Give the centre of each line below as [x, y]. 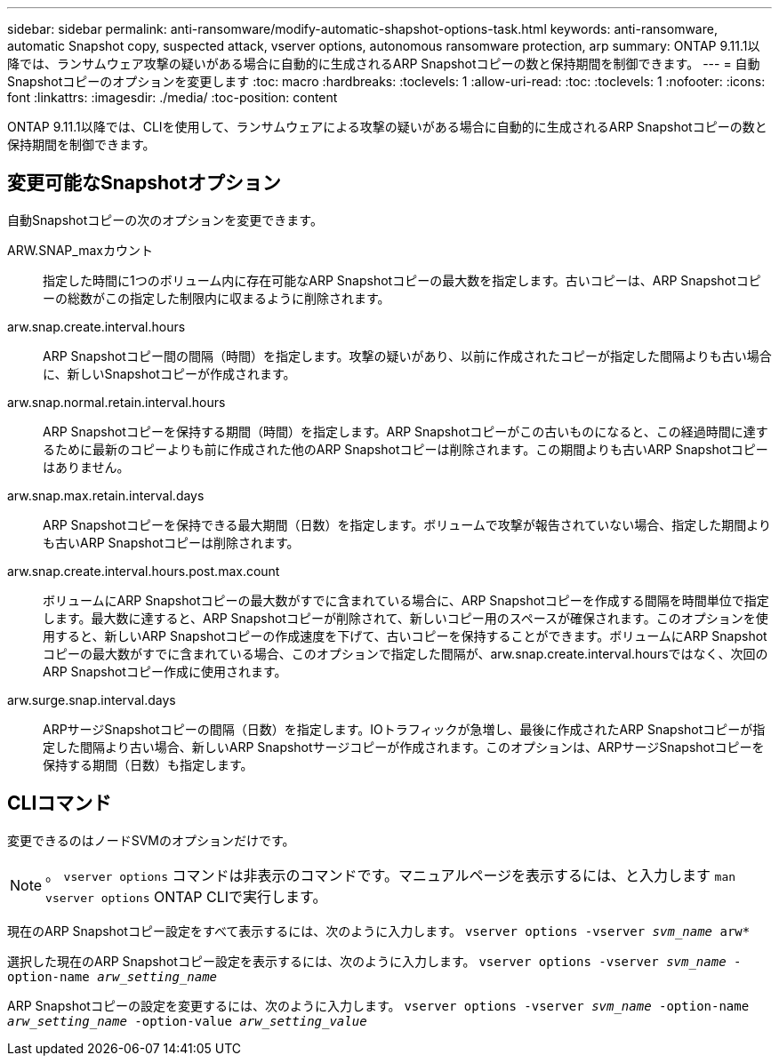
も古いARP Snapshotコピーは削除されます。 [171, 542]
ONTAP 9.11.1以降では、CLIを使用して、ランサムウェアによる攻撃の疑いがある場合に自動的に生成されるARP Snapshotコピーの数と [387, 127]
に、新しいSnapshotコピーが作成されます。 [169, 373]
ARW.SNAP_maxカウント [80, 250]
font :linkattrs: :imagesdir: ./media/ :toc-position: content [173, 97]
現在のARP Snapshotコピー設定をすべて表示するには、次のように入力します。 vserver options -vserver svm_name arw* [379, 931]
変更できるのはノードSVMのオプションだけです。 [151, 840]
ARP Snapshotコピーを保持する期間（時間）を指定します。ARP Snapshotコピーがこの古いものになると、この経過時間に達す [406, 431]
